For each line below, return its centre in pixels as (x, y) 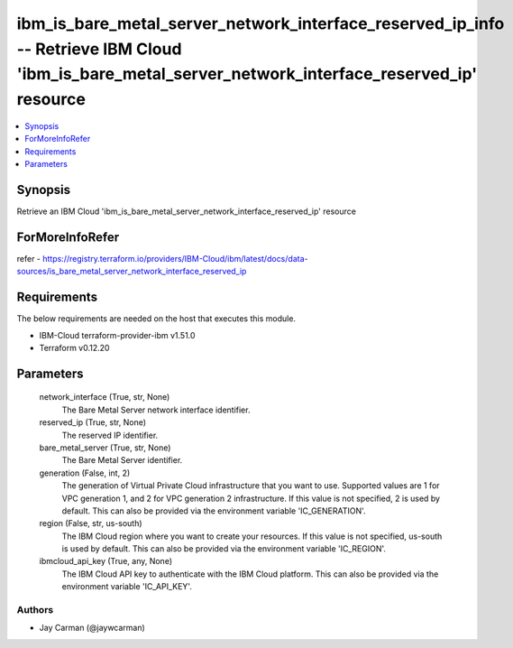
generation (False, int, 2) (85, 473)
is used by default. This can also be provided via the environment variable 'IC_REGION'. (224, 549)
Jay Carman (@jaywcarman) (92, 628)
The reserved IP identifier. (110, 435)
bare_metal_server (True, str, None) (105, 448)
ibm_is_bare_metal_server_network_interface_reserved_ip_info (261, 23)
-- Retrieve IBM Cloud (99, 49)
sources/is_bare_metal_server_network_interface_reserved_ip (132, 272)
